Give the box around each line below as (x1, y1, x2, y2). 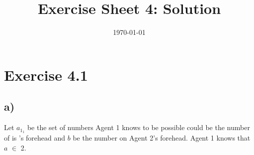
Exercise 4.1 (4, 64, 88, 85)
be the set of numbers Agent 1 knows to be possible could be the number (27, 122, 250, 133)
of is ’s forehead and (4, 132, 66, 143)
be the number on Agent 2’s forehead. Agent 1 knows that (73, 132, 251, 143)
